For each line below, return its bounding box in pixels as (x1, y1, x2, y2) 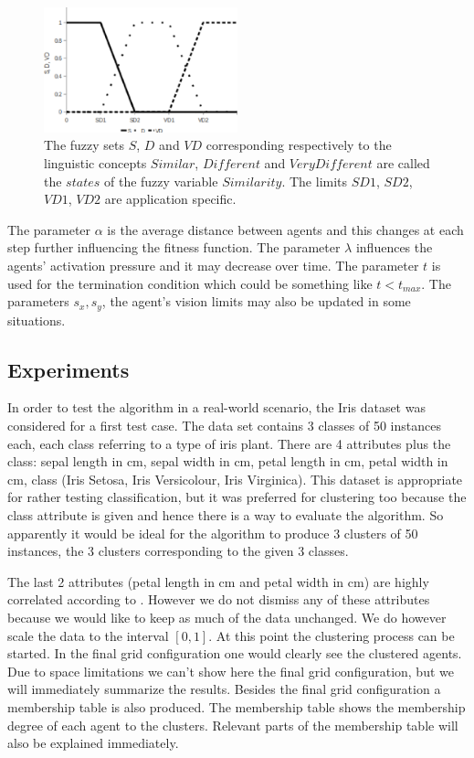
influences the (355, 238, 433, 257)
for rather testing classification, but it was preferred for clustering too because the (7, 487, 467, 507)
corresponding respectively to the (205, 135, 392, 155)
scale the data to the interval (7, 625, 169, 645)
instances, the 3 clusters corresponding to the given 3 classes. (7, 541, 349, 560)
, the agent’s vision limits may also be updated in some (101, 292, 411, 311)
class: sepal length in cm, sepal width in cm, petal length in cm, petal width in (7, 452, 448, 471)
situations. (7, 310, 66, 329)
